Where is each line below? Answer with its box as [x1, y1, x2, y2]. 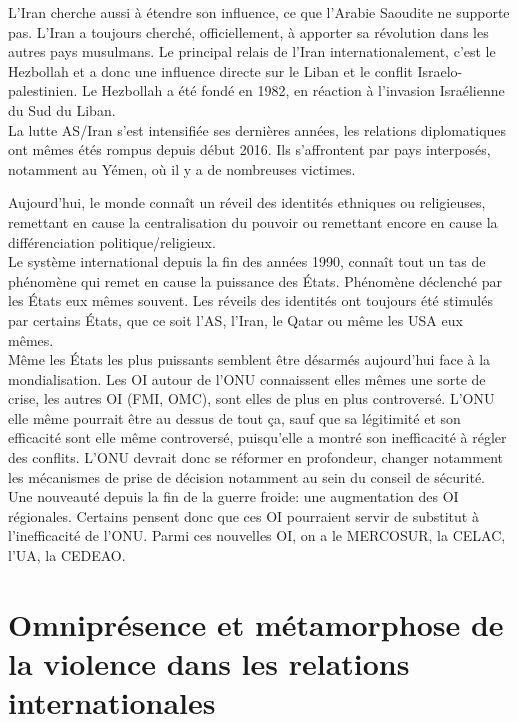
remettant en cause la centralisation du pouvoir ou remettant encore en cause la [8, 211, 498, 232]
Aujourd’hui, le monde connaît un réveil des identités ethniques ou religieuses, [8, 192, 486, 213]
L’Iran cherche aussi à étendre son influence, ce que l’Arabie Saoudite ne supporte [8, 2, 510, 22]
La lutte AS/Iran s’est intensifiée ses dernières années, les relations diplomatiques [8, 119, 507, 140]
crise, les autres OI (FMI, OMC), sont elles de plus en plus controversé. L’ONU [8, 388, 495, 409]
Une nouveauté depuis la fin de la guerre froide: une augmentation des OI [8, 486, 459, 507]
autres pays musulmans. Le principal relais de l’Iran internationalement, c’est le [8, 41, 496, 62]
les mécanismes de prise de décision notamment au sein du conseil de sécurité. [8, 466, 485, 487]
